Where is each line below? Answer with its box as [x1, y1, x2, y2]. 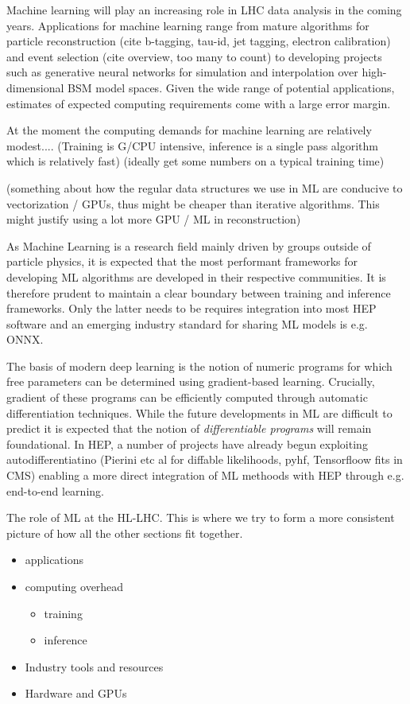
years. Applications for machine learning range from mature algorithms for [6, 17, 369, 33]
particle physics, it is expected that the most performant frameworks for [6, 253, 358, 270]
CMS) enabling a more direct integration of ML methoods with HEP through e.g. [6, 467, 404, 484]
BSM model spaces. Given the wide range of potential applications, [68, 79, 395, 95]
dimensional [6, 79, 64, 95]
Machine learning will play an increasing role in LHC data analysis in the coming [6, 2, 402, 18]
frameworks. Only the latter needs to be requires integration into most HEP [6, 300, 377, 317]
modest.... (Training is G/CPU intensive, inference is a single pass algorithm [6, 137, 379, 154]
